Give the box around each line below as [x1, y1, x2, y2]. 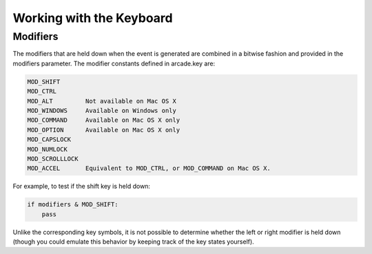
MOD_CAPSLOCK [27, 136, 72, 144]
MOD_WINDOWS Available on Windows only [27, 107, 177, 114]
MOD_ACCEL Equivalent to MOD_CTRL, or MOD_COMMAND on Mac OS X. [27, 165, 271, 172]
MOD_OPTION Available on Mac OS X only [27, 126, 180, 134]
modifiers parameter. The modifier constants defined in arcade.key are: [12, 59, 216, 67]
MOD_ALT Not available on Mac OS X [27, 97, 177, 105]
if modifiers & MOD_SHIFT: [27, 200, 118, 209]
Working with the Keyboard [12, 10, 173, 25]
